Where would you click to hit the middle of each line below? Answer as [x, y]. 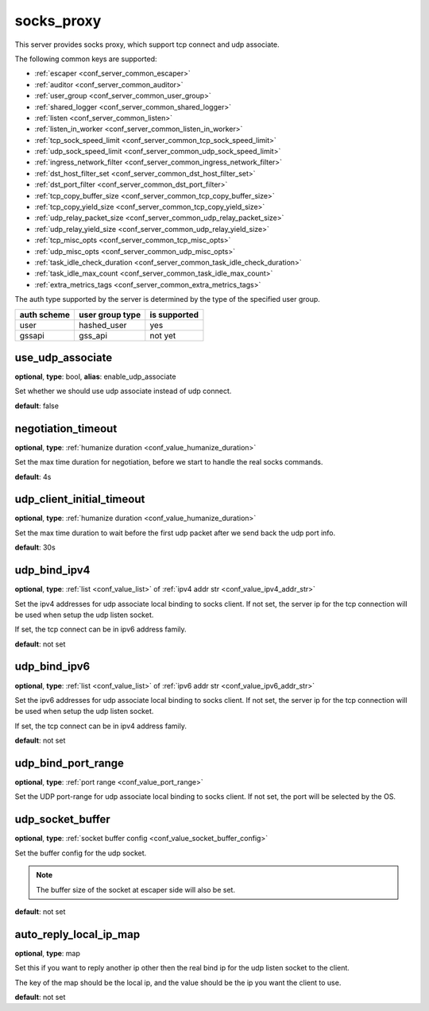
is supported [174, 314]
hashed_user [103, 325]
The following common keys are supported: [86, 59]
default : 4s [33, 477]
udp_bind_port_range [70, 763]
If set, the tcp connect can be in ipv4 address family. [100, 726]
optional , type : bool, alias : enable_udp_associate [95, 376]
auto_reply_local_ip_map [77, 934]
